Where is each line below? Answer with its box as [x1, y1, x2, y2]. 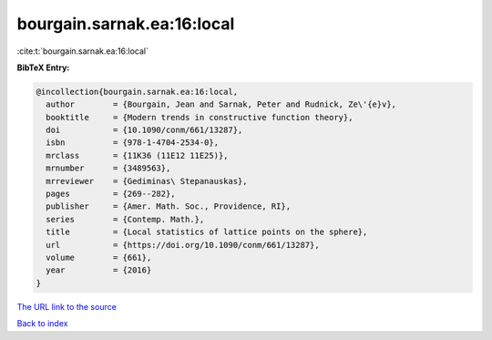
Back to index [16, 318, 68, 329]
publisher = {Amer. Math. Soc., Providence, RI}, [46, 201, 292, 211]
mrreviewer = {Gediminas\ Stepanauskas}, [46, 176, 248, 186]
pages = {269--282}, [46, 189, 177, 200]
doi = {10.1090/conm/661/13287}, [46, 125, 243, 136]
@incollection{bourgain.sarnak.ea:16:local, [36, 87, 239, 97]
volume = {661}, [46, 252, 152, 263]
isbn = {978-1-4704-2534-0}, [46, 138, 219, 148]
